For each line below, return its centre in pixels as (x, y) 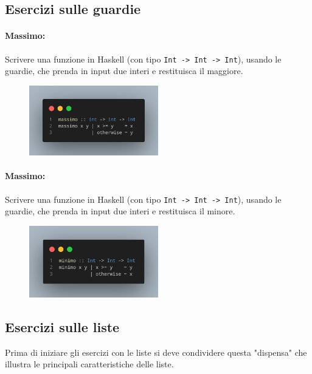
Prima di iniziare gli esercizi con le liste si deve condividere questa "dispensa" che (156, 352)
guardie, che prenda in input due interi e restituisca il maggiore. (124, 71)
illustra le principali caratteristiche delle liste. (89, 364)
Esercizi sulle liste (62, 326)
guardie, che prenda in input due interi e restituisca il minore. (120, 211)
